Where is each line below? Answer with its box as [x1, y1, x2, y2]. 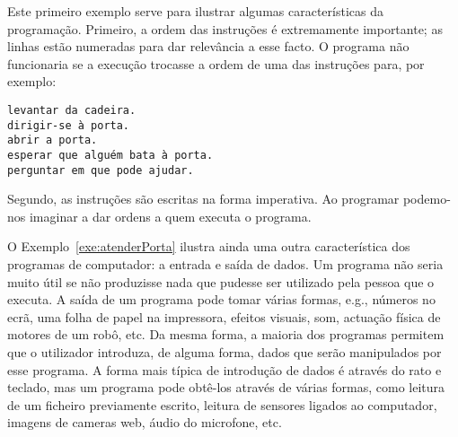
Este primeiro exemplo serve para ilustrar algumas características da [7, 2, 383, 20]
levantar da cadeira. [7, 103, 137, 117]
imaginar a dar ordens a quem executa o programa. [29, 206, 312, 225]
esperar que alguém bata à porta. [7, 148, 214, 162]
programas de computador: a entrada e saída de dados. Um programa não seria [7, 255, 444, 274]
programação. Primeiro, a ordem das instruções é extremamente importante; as [7, 19, 443, 38]
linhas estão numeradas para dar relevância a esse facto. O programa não [7, 37, 410, 56]
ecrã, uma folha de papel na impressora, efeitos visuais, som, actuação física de [7, 307, 441, 326]
